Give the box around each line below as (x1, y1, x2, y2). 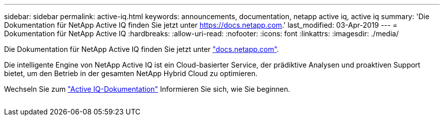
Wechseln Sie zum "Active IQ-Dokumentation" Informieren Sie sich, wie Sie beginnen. (4, 85, 290, 93)
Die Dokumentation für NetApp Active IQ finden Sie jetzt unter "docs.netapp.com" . (4, 45, 279, 53)
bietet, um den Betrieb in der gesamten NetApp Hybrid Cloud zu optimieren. (4, 69, 258, 78)
